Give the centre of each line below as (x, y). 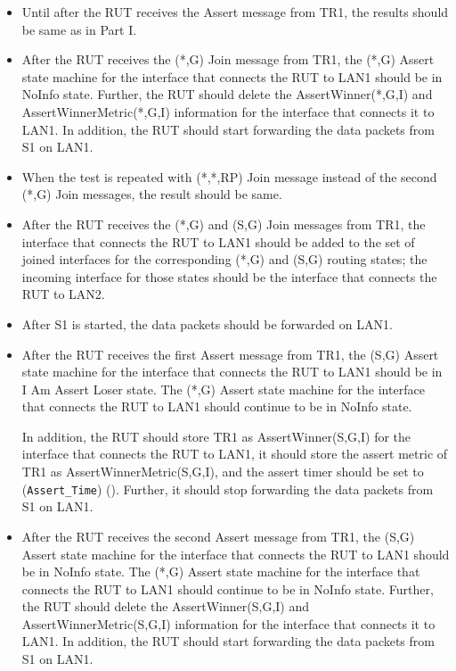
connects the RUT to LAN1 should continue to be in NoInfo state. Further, (228, 588)
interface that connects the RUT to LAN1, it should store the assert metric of (235, 454)
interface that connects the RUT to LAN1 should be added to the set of (218, 241)
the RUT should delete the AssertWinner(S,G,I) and (166, 606)
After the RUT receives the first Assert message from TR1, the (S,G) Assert (230, 354)
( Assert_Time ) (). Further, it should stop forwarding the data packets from (228, 489)
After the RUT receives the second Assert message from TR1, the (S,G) (218, 536)
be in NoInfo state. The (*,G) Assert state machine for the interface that (221, 572)
